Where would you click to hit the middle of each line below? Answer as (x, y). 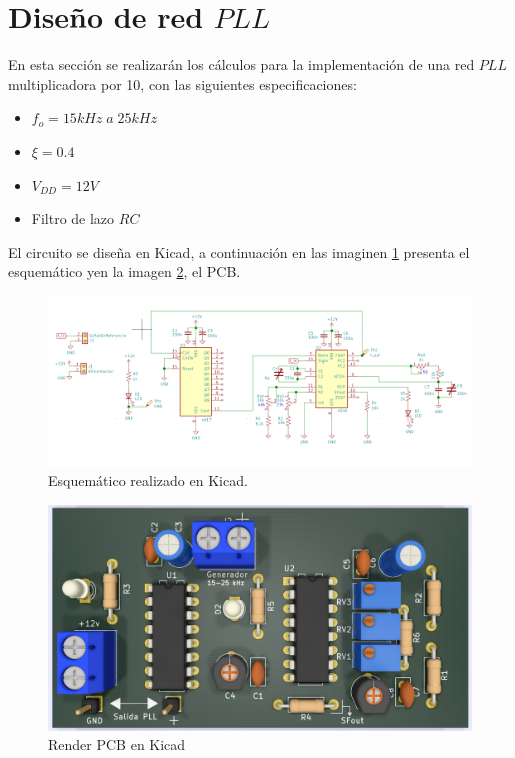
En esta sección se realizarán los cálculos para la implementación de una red (241, 64)
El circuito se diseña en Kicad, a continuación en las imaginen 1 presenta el (239, 251)
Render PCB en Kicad (117, 744)
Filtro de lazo (73, 218)
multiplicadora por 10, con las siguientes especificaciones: (182, 83)
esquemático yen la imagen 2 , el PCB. (124, 271)
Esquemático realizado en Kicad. (148, 480)
